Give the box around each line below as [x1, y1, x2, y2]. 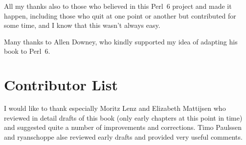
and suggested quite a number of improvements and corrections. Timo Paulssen [4, 122, 242, 132]
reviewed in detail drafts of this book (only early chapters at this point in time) [4, 112, 243, 123]
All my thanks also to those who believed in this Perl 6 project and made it [4, 1, 232, 11]
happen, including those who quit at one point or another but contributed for [4, 10, 236, 21]
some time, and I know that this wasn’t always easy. [4, 20, 160, 30]
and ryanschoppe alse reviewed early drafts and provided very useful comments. [4, 131, 243, 142]
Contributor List [4, 75, 118, 95]
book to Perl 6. [4, 46, 50, 56]
